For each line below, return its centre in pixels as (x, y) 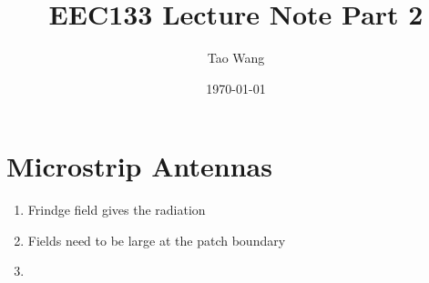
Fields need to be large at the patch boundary (157, 240)
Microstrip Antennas (139, 166)
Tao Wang (236, 58)
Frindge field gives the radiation (117, 210)
